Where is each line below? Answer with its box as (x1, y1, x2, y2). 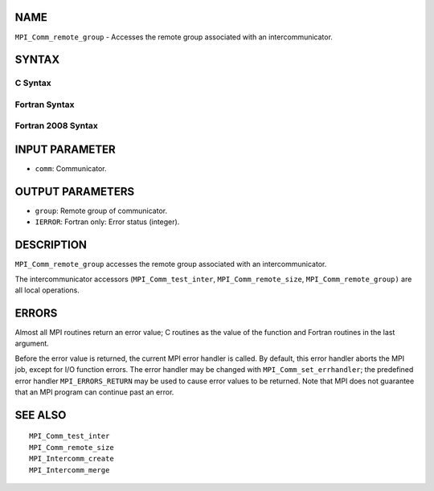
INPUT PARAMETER (14, 143, 116, 157)
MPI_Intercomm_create (29, 454, 114, 464)
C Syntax (14, 77, 51, 88)
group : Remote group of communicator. (35, 206, 168, 216)
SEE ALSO (14, 408, 67, 422)
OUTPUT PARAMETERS (14, 185, 135, 198)
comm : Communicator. (35, 164, 108, 174)
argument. (14, 338, 50, 349)
